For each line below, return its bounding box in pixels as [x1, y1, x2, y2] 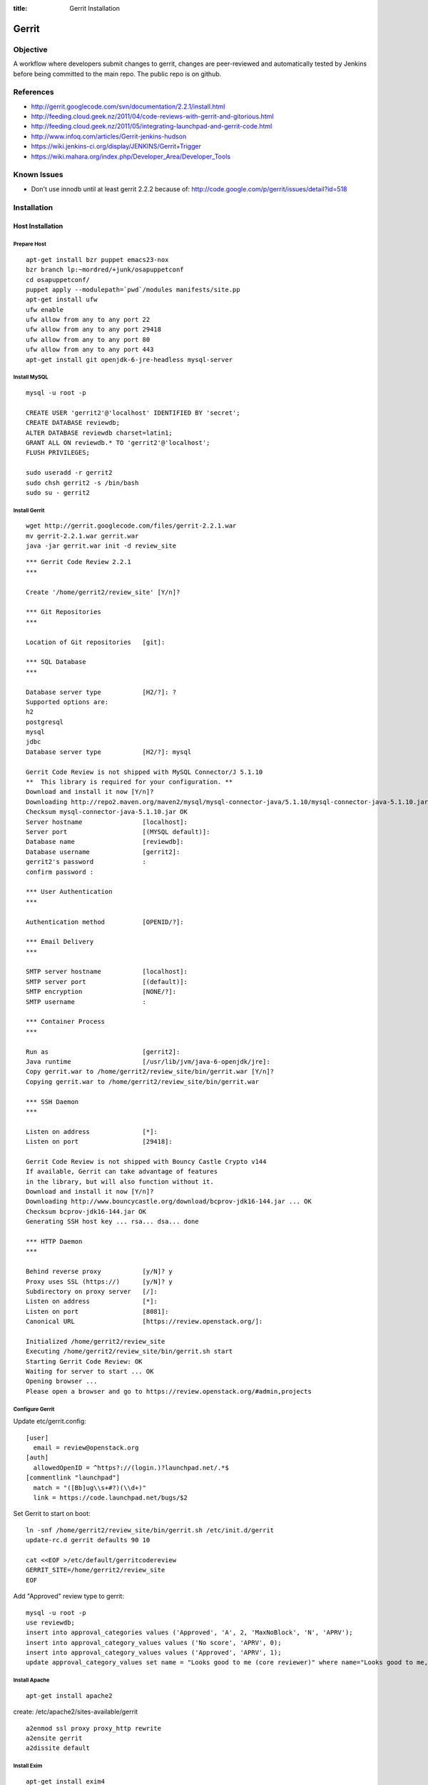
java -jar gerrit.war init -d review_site [26, 542, 177, 550]
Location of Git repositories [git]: [26, 638, 165, 646]
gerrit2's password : [26, 858, 146, 866]
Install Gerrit [13, 507, 45, 514]
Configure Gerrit [13, 1405, 55, 1413]
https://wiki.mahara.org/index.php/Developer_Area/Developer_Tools [31, 152, 231, 161]
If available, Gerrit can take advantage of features [26, 1167, 218, 1176]
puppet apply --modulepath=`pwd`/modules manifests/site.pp [26, 286, 240, 293]
